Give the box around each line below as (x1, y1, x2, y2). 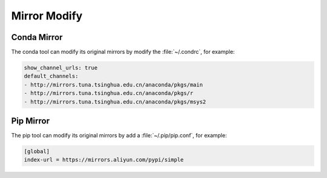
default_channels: (24, 73, 79, 80)
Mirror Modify (11, 9, 83, 22)
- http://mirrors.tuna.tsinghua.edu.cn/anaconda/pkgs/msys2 (24, 98, 206, 105)
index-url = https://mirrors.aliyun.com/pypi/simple (24, 156, 184, 163)
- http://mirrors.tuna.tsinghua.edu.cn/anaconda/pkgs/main (24, 81, 203, 88)
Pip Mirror (11, 116, 50, 127)
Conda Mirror (11, 32, 63, 42)
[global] (24, 148, 50, 155)
